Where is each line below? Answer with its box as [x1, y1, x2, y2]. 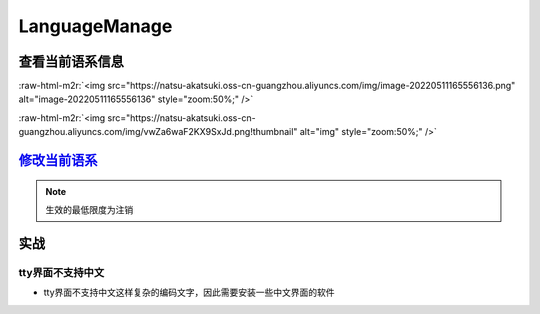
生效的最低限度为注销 [45, 204, 134, 216]
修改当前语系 [18, 152, 98, 169]
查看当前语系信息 [18, 53, 124, 70]
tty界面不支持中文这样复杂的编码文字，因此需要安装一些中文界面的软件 [43, 286, 335, 299]
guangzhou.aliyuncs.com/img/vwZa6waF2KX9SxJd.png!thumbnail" [18, 126, 298, 138]
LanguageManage [18, 15, 173, 37]
